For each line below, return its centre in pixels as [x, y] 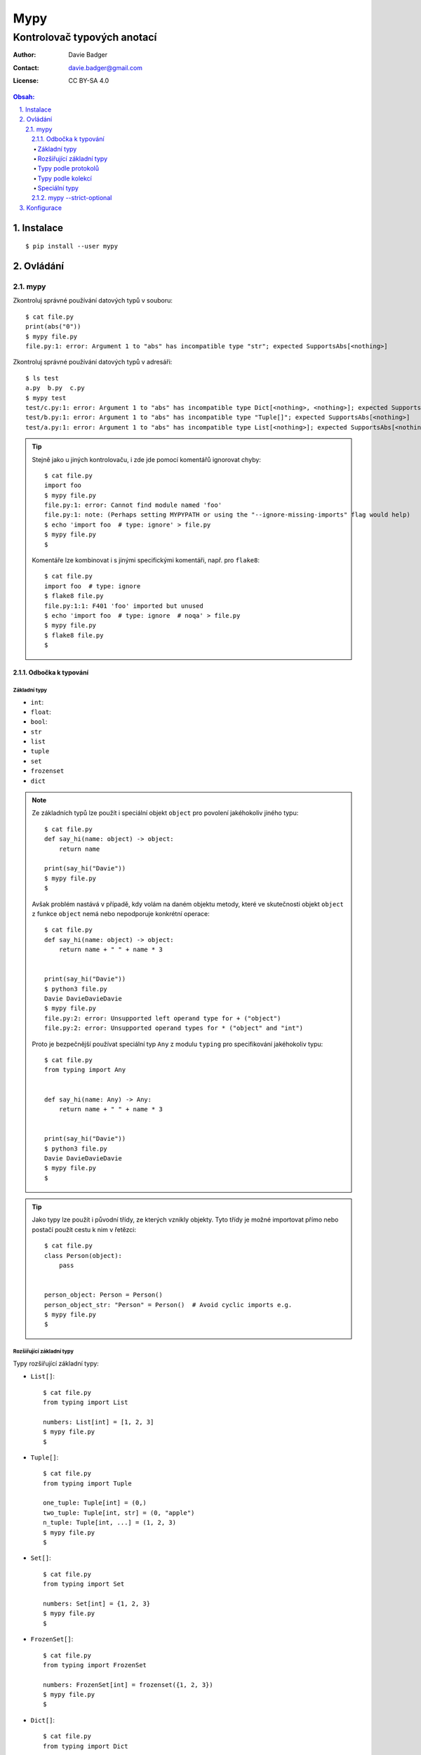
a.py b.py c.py [55, 388]
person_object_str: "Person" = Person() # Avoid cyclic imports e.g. [168, 1305]
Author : [25, 55]
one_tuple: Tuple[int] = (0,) [95, 1503]
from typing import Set [84, 1584]
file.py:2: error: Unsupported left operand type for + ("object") [163, 1018]
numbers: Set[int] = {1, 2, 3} [97, 1603]
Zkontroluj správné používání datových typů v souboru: [93, 300]
